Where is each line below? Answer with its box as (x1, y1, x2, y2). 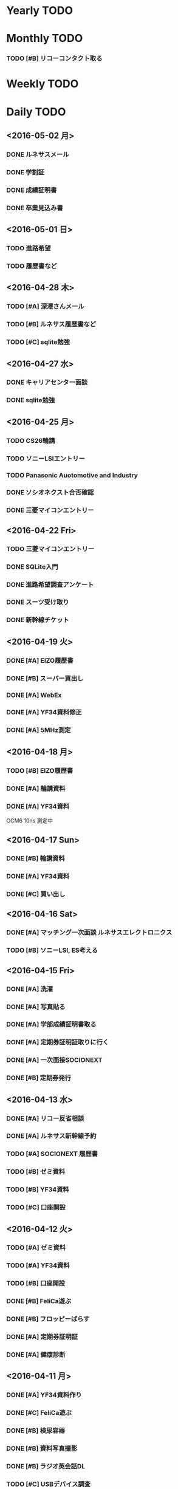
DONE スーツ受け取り (6, 598, 69, 606)
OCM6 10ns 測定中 (6, 816, 53, 824)
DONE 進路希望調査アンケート (6, 580, 94, 589)
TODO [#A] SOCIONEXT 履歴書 (6, 1149, 98, 1158)
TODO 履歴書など (6, 262, 58, 270)
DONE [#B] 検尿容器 (6, 1426, 65, 1435)
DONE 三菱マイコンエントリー (6, 506, 94, 515)
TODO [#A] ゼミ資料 (6, 1244, 66, 1252)
